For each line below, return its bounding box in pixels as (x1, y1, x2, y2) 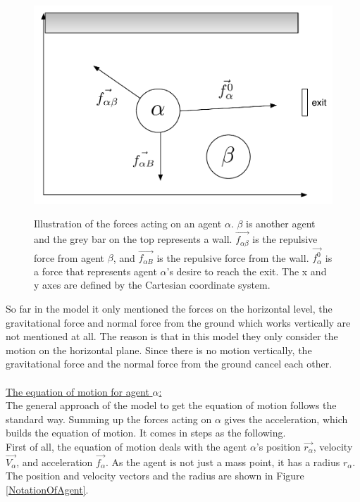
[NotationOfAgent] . (6, 482, 89, 496)
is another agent (246, 216, 316, 231)
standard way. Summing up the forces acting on (6, 411, 212, 426)
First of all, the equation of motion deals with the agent (6, 439, 247, 453)
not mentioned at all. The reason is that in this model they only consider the (6, 329, 338, 344)
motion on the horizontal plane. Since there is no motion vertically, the (6, 342, 312, 357)
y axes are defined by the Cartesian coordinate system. (34, 277, 271, 292)
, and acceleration (16, 454, 93, 469)
